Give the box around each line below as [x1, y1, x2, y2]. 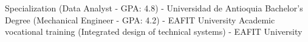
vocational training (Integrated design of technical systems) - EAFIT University [5, 25, 303, 38]
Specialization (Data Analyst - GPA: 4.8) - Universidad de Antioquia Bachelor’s [5, 2, 303, 14]
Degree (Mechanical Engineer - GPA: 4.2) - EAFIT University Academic [5, 13, 275, 26]
